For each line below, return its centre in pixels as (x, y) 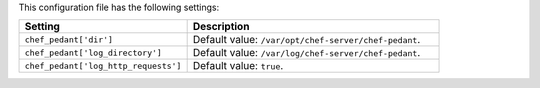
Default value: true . (238, 66)
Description (221, 27)
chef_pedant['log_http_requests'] (103, 65)
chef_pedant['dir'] (69, 39)
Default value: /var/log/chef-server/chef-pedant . (306, 53)
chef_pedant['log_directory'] (93, 52)
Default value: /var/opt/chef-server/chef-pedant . (306, 40)
